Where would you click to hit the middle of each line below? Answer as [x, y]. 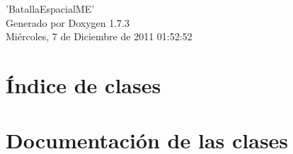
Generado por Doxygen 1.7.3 [68, 22]
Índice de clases [84, 84]
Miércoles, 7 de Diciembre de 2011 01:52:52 [99, 36]
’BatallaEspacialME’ [50, 8]
